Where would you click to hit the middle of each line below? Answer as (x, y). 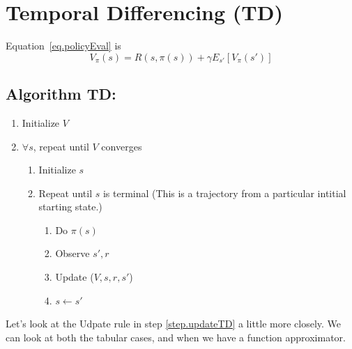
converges (122, 146)
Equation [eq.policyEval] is (63, 46)
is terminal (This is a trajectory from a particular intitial (224, 193)
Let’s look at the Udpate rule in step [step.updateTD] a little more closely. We (174, 324)
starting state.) (70, 207)
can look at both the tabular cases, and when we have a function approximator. (176, 337)
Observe (72, 253)
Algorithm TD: (61, 94)
